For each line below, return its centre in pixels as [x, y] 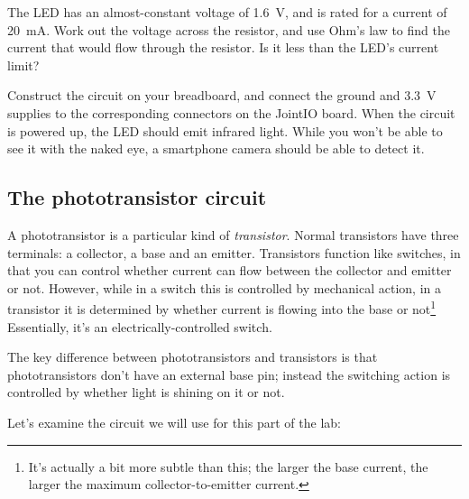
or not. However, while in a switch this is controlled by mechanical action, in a [224, 287]
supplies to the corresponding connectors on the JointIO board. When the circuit [231, 112]
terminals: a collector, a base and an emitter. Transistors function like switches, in [234, 252]
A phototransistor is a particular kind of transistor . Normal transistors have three [233, 234]
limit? [23, 65]
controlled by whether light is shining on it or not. [146, 392]
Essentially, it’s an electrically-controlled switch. [140, 326]
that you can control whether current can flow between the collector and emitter [230, 270]
